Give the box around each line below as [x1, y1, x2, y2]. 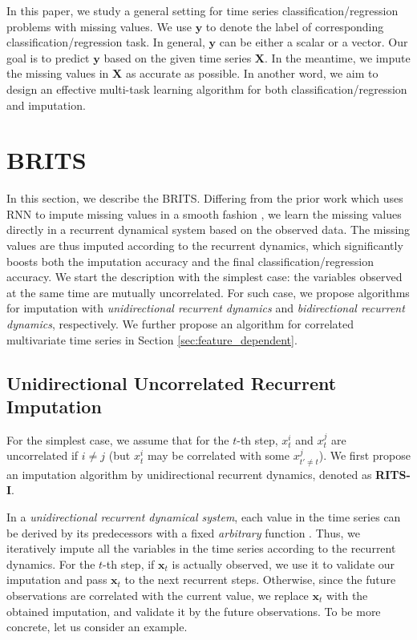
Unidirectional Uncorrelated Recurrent [6, 370, 337, 395]
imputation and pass [6, 571, 107, 588]
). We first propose [318, 447, 411, 464]
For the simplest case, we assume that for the [6, 431, 229, 448]
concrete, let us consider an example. [6, 618, 188, 635]
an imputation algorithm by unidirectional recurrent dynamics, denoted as [6, 465, 372, 482]
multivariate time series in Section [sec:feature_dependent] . [6, 331, 298, 348]
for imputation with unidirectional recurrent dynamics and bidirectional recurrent [6, 300, 405, 316]
